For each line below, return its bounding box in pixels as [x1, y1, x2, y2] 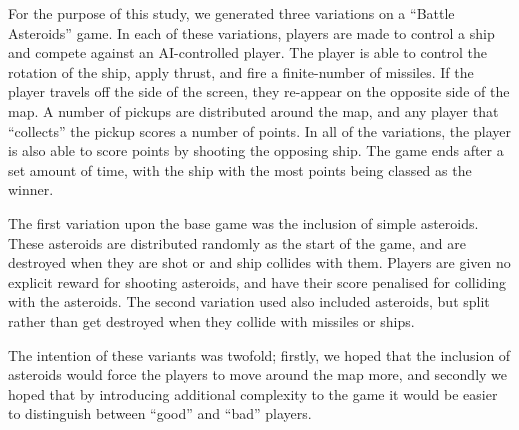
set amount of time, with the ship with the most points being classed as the [8, 159, 472, 180]
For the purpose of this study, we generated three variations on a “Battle [8, 3, 455, 23]
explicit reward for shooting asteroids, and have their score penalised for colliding [8, 271, 507, 292]
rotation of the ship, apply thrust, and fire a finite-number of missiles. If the [8, 61, 474, 82]
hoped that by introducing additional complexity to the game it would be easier [8, 383, 498, 404]
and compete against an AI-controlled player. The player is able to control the [8, 42, 488, 63]
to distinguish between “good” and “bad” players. [8, 403, 312, 424]
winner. [8, 179, 54, 200]
